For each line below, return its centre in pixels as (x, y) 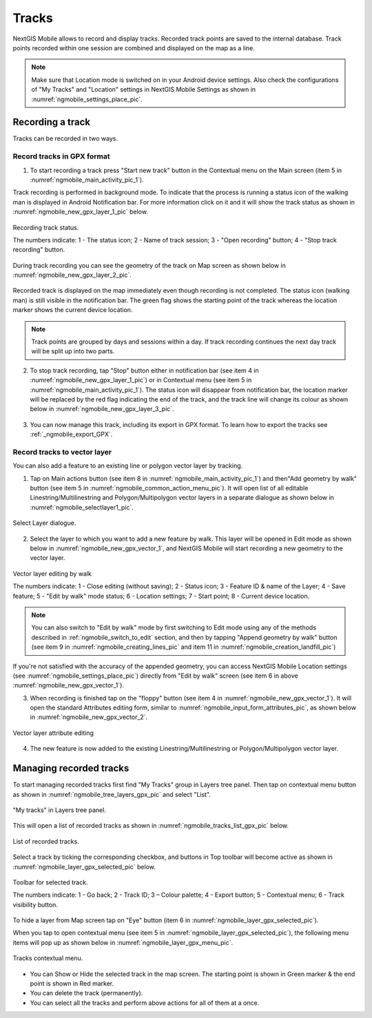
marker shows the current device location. (73, 310)
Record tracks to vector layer (62, 452)
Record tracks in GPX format (61, 156)
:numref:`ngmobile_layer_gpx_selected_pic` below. (84, 866)
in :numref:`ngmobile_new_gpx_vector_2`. (89, 717)
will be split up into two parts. (73, 351)
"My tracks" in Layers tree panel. (60, 810)
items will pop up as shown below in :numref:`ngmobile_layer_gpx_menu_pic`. (123, 942)
